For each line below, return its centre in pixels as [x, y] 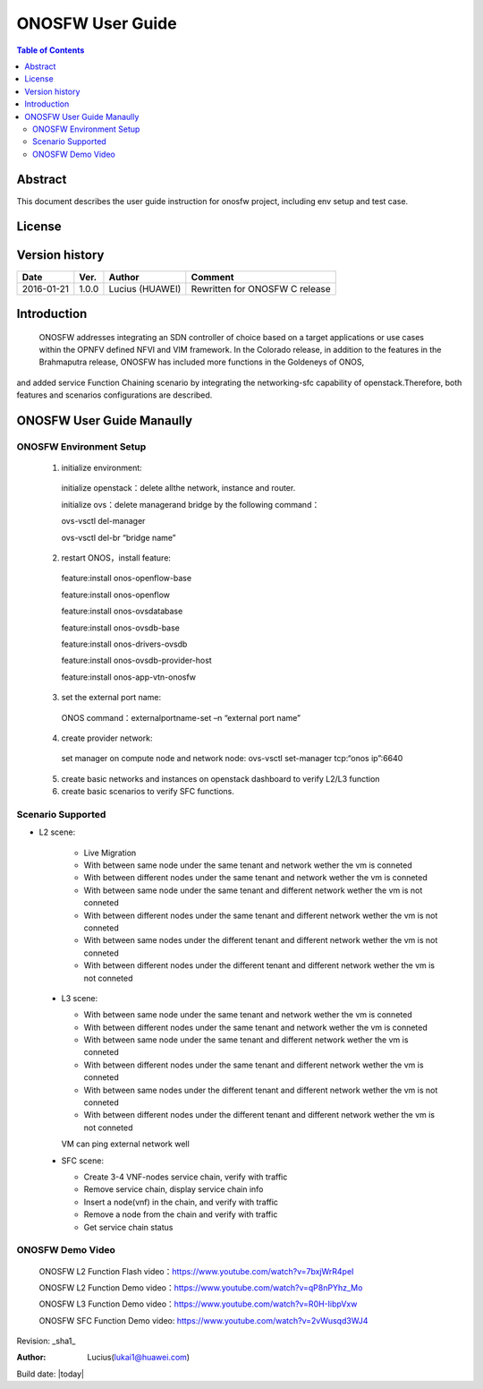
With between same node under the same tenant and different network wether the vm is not [253, 890]
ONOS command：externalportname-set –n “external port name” [181, 717]
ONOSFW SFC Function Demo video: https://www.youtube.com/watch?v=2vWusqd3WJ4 [203, 1320]
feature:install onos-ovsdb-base [121, 628]
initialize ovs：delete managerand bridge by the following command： [191, 504]
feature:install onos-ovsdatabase [122, 611]
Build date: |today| [51, 1374]
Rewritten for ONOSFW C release [261, 288]
